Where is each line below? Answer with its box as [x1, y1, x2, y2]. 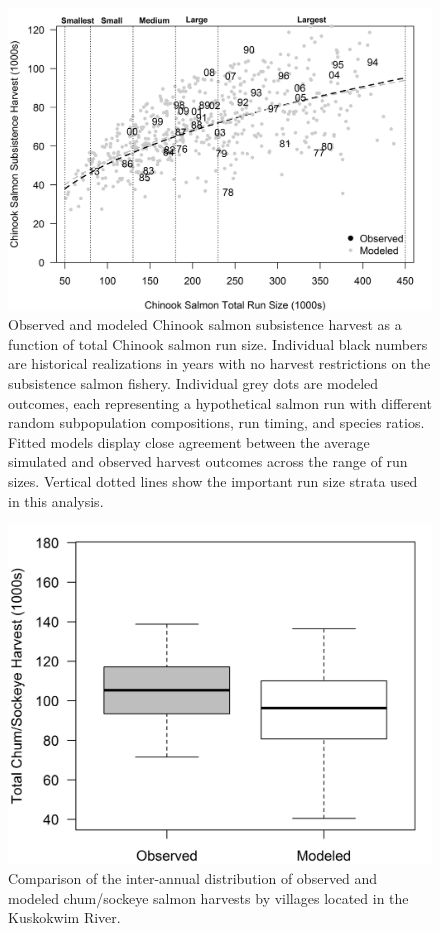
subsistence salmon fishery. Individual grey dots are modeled [8, 373, 379, 394]
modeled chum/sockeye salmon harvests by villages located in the [8, 887, 409, 908]
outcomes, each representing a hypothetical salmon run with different [8, 392, 432, 413]
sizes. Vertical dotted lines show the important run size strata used [8, 471, 418, 492]
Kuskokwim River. [8, 907, 121, 928]
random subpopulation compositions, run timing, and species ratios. [8, 412, 425, 433]
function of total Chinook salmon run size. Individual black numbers [8, 333, 428, 354]
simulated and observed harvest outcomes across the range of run [8, 451, 408, 472]
